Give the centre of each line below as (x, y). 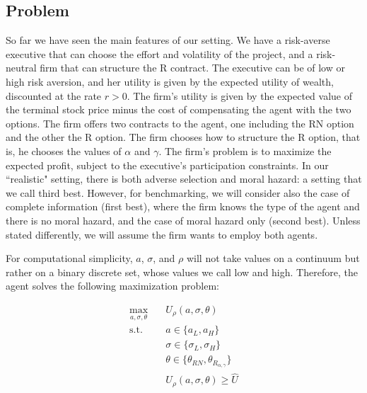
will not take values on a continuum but (273, 258)
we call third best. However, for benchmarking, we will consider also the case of (178, 192)
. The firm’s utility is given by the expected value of (240, 95)
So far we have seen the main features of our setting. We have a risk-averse (168, 40)
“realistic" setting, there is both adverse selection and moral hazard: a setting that (184, 179)
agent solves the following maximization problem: (112, 286)
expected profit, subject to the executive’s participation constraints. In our (167, 165)
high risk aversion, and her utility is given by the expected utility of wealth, (170, 81)
